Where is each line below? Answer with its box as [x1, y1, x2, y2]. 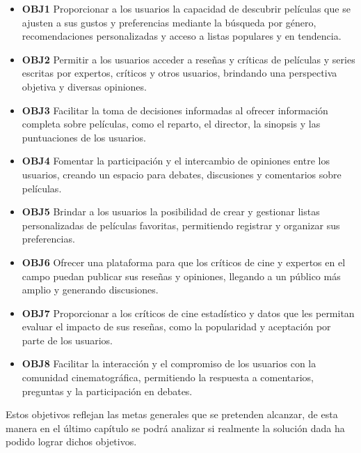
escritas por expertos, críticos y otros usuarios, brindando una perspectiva [22, 66, 337, 80]
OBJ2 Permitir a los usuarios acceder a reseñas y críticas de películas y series [22, 52, 355, 66]
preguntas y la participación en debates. [22, 383, 193, 398]
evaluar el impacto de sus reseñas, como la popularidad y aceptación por [22, 319, 331, 334]
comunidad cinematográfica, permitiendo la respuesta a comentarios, [22, 370, 314, 385]
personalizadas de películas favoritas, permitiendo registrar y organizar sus [22, 217, 340, 232]
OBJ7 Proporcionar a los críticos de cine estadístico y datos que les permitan [22, 305, 355, 320]
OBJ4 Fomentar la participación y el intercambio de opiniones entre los [22, 153, 330, 168]
